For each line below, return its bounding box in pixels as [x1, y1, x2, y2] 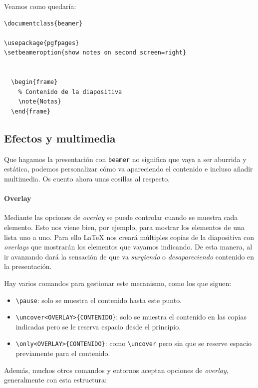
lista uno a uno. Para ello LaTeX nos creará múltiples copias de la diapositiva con [4, 231, 254, 242]
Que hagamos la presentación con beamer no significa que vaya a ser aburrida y [4, 153, 247, 164]
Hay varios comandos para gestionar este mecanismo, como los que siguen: [4, 277, 232, 288]
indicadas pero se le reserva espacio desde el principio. [15, 321, 181, 331]
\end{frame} [11, 107, 51, 115]
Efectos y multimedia [4, 130, 116, 145]
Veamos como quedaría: [4, 1, 76, 11]
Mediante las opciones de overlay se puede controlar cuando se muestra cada [4, 212, 238, 222]
